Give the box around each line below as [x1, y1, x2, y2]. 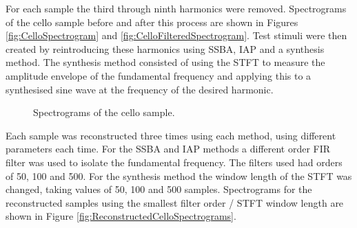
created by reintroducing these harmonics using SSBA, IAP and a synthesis [6, 41, 325, 56]
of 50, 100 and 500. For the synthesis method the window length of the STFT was [6, 168, 352, 183]
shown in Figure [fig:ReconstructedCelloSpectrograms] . [6, 209, 236, 223]
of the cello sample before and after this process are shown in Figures [6, 14, 298, 29]
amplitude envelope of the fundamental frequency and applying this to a [6, 68, 312, 82]
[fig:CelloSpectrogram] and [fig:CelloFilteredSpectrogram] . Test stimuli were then [6, 28, 347, 43]
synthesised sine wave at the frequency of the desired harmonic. [6, 82, 274, 96]
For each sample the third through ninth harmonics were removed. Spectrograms [6, 1, 347, 15]
